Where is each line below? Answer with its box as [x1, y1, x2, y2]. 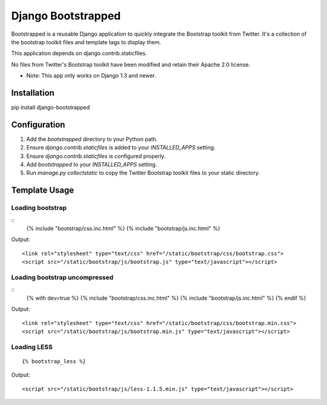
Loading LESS [11, 343, 53, 351]
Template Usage [11, 185, 74, 196]
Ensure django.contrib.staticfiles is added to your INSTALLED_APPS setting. [26, 144, 216, 151]
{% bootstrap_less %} [22, 358, 86, 364]
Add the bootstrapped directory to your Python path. [26, 135, 158, 142]
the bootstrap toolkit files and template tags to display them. [11, 38, 162, 45]
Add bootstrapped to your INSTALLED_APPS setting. [26, 161, 157, 168]
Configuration [11, 119, 65, 130]
